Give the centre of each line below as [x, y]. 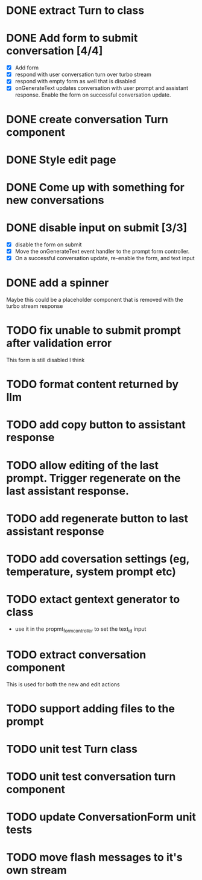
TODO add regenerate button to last [97, 518]
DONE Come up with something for [96, 187]
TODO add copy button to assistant [96, 425]
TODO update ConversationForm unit [101, 817]
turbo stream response [35, 306]
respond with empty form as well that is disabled [75, 81]
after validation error [59, 343]
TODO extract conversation [76, 655]
